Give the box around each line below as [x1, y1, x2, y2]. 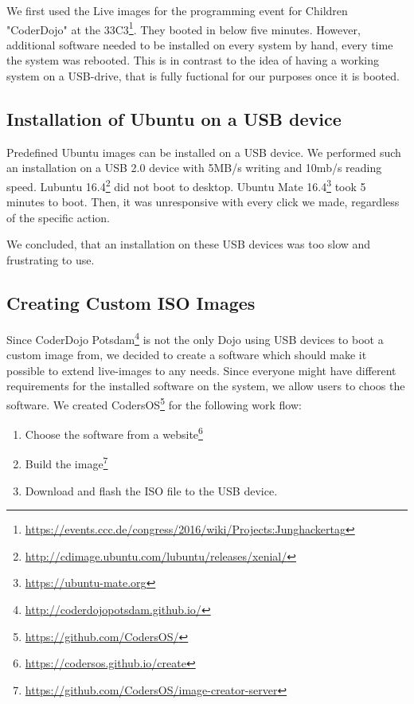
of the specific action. [6, 209, 110, 225]
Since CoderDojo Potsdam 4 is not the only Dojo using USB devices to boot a [6, 328, 384, 347]
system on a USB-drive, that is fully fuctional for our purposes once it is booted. [6, 68, 400, 84]
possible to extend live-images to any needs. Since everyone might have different [6, 362, 396, 378]
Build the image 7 [25, 453, 108, 472]
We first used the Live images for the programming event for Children [6, 2, 348, 18]
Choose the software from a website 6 [25, 424, 203, 442]
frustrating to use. [6, 252, 95, 268]
